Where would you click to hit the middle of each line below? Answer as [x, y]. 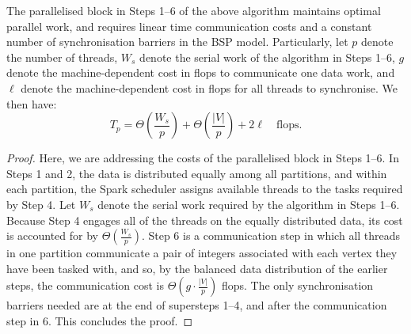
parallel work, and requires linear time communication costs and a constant [189, 26]
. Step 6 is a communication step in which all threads [271, 235]
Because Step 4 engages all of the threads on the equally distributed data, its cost [205, 220]
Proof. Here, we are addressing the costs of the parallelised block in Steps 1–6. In [203, 158]
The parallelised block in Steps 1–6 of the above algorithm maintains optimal [194, 10]
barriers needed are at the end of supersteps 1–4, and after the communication [197, 305]
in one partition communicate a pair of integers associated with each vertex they [202, 253]
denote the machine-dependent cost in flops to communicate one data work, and [201, 72]
